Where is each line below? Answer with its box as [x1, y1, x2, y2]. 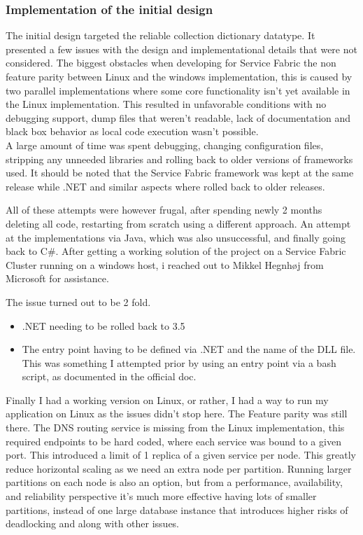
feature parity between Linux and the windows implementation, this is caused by [6, 69, 353, 83]
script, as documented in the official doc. [22, 369, 197, 384]
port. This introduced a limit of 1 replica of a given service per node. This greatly [6, 447, 356, 462]
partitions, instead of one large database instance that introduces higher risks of [6, 502, 348, 517]
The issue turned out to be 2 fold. [6, 294, 151, 309]
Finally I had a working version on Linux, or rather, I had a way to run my [6, 392, 329, 407]
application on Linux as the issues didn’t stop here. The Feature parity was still [6, 406, 348, 421]
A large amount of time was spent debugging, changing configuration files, [6, 137, 324, 152]
